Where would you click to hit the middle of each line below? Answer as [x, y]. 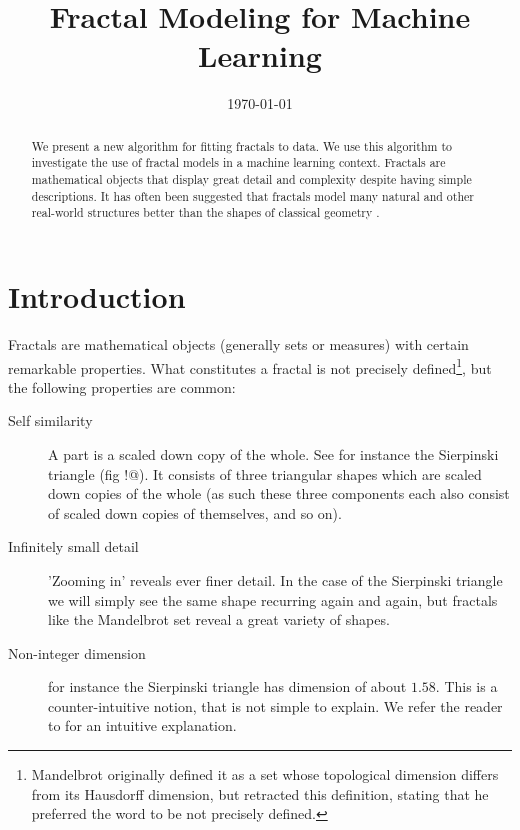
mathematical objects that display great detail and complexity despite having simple [251, 179]
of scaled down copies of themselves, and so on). [195, 512]
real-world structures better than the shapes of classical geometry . [205, 212]
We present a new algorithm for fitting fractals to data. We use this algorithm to [242, 145]
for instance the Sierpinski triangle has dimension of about [227, 686]
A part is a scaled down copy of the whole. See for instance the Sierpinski [273, 453]
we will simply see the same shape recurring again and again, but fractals [273, 599]
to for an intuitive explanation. [142, 725]
